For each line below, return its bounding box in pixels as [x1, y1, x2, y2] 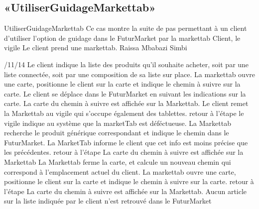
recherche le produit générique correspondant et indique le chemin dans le [4, 127, 229, 138]
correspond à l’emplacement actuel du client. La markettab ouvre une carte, [4, 166, 236, 177]
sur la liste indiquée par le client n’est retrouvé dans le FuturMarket [4, 196, 212, 206]
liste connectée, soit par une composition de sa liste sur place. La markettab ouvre [4, 69, 255, 79]
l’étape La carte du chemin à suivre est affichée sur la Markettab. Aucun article [4, 186, 247, 196]
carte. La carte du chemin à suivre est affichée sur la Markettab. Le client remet [4, 98, 249, 108]
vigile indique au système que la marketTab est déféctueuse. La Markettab [4, 117, 231, 128]
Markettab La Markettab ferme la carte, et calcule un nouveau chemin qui [4, 156, 231, 167]
